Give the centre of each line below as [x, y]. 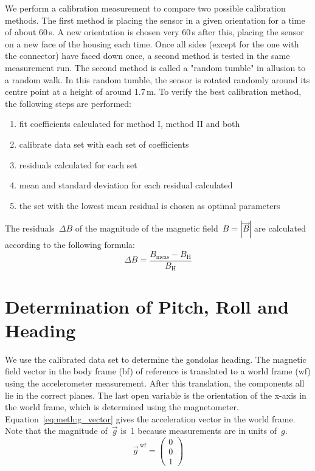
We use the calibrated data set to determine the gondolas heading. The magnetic [156, 359]
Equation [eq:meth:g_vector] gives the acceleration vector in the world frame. [150, 418]
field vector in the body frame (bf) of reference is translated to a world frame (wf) [158, 371]
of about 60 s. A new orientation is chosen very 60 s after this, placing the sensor [154, 32]
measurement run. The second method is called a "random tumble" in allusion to [155, 67]
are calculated [280, 228]
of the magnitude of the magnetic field [147, 228]
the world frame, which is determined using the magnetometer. [122, 407]
